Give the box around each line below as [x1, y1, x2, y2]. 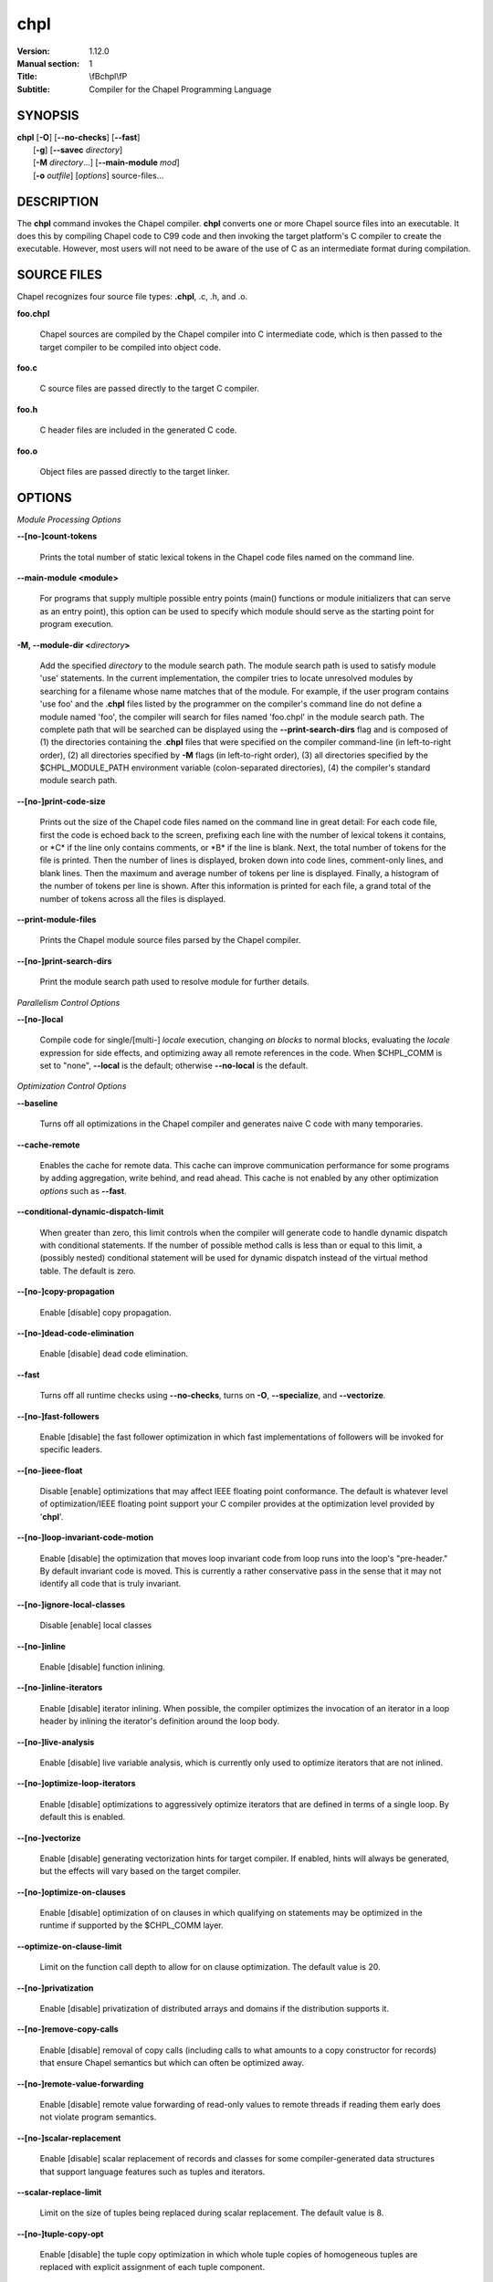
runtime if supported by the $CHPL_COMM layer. [39, 1920, 224, 1931]
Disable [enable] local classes [39, 1620, 152, 1631]
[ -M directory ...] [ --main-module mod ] [33, 157, 180, 168]
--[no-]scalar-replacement [16, 2132, 121, 2143]
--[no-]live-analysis [16, 1736, 95, 1747]
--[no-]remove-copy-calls [16, 2024, 119, 2035]
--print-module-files [16, 914, 97, 925]
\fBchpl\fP [89, 71, 128, 82]
